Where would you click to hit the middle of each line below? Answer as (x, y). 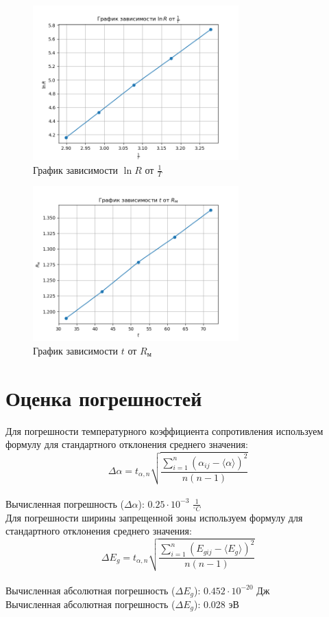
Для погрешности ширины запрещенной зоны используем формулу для (154, 517)
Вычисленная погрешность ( (65, 503)
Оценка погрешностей (104, 397)
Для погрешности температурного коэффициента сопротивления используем (164, 430)
